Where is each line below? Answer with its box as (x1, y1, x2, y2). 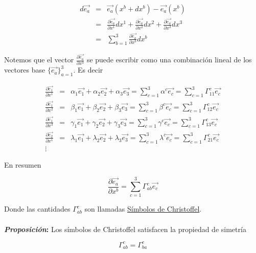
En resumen (4, 159, 41, 170)
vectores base (4, 64, 45, 75)
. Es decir (73, 64, 103, 75)
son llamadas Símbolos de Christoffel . (84, 203, 202, 214)
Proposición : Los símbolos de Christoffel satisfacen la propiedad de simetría (4, 223, 246, 234)
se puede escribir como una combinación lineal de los (86, 54, 252, 65)
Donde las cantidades (4, 203, 71, 214)
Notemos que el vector (4, 54, 74, 65)
